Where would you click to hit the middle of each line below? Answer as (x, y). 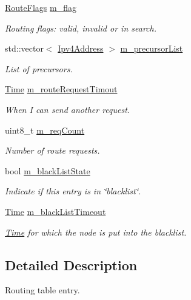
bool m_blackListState (48, 170)
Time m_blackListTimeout (55, 211)
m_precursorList (152, 48)
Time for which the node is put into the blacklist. (96, 232)
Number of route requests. (52, 150)
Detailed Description (71, 264)
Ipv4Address (81, 48)
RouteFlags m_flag (41, 7)
